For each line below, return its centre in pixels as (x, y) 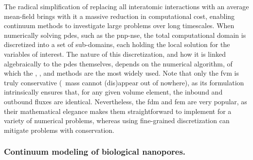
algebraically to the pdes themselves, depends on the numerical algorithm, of (118, 63)
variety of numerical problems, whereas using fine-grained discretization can (117, 120)
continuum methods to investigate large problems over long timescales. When (119, 25)
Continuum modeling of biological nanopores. (95, 152)
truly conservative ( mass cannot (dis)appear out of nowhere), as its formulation (124, 82)
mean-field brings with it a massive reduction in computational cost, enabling (119, 16)
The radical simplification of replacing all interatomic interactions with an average (126, 6)
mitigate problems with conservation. (59, 130)
